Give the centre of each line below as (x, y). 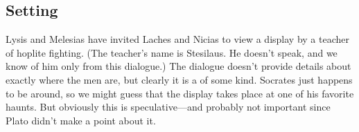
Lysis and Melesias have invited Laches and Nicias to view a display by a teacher (177, 39)
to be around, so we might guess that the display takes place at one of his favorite (180, 93)
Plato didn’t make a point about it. (81, 120)
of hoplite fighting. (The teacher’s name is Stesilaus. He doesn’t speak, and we (172, 52)
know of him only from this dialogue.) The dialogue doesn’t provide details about (178, 66)
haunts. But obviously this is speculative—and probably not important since (168, 107)
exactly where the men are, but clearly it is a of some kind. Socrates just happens (179, 79)
